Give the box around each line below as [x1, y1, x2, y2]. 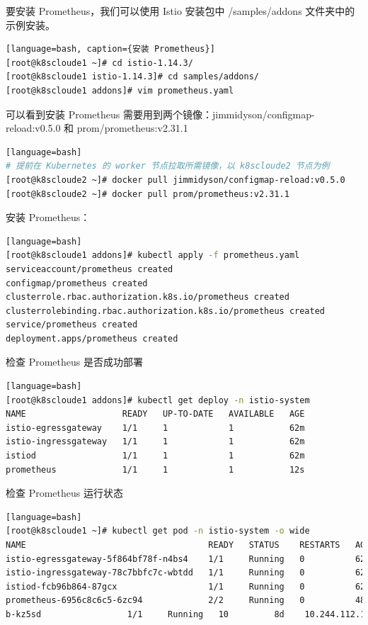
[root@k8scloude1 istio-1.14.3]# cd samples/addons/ [6, 72, 259, 82]
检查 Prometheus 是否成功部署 [6, 354, 143, 369]
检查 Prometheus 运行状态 [6, 485, 123, 500]
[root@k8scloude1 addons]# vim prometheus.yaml [6, 85, 234, 96]
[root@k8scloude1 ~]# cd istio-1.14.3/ [6, 57, 193, 68]
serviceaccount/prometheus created [6, 264, 173, 274]
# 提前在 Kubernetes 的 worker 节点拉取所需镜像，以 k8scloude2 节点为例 [6, 161, 330, 171]
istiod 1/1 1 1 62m [6, 451, 305, 461]
